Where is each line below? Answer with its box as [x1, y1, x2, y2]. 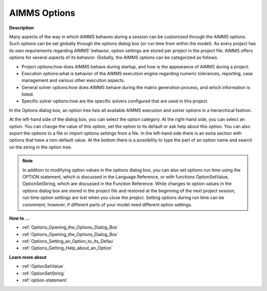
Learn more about [9, 254, 47, 260]
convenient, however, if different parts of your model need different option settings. [22, 201, 192, 207]
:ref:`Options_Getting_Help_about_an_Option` [21, 245, 113, 251]
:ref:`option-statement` [21, 277, 68, 283]
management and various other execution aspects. [21, 77, 125, 84]
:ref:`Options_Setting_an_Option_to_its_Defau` [21, 238, 115, 244]
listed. [21, 92, 34, 97]
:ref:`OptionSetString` [21, 270, 65, 276]
